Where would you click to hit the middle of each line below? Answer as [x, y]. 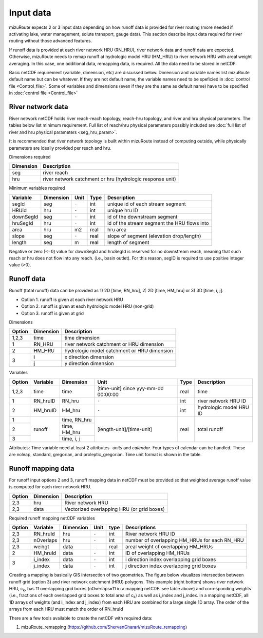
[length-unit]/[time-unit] [125, 429]
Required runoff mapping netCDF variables [52, 518]
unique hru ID [123, 210]
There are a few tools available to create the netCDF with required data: [81, 618]
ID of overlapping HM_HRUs [157, 553]
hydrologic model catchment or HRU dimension [119, 351]
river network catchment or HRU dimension [114, 344]
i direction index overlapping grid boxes [170, 559]
